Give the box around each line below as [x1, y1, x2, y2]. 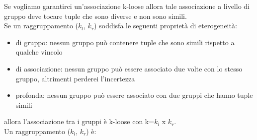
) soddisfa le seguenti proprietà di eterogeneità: [94, 20, 237, 31]
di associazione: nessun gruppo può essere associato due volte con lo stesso [15, 63, 243, 73]
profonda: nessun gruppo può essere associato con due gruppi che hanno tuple [15, 90, 253, 100]
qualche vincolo [15, 47, 63, 57]
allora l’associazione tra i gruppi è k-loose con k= [4, 116, 155, 127]
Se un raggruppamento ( [4, 20, 79, 31]
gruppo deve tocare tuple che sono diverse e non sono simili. [4, 10, 187, 21]
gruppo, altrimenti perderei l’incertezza [15, 73, 135, 83]
